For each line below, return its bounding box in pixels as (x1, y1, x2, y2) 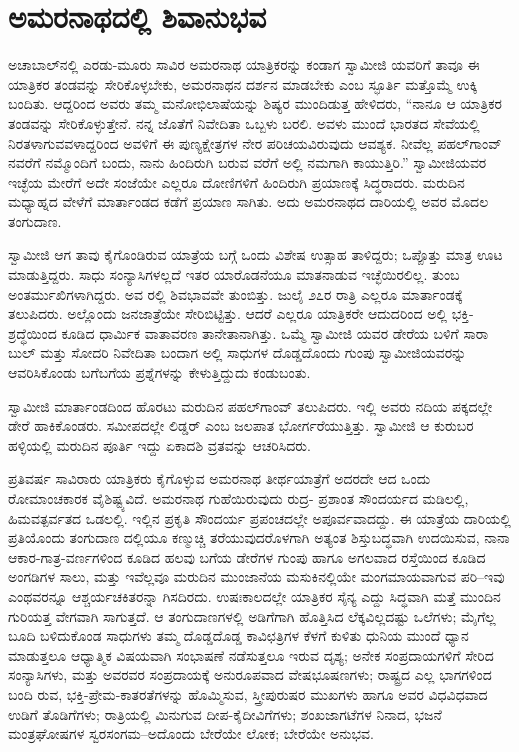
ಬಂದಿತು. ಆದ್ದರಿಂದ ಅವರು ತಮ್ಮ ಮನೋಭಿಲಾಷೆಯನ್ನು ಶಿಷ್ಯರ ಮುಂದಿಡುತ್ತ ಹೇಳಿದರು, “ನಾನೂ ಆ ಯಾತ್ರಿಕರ (8, 93, 502, 114)
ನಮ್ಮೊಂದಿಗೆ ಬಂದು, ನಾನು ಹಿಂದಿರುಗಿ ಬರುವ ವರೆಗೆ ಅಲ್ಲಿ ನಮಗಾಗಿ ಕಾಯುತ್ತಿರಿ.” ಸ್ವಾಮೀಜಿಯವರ (45, 152, 487, 173)
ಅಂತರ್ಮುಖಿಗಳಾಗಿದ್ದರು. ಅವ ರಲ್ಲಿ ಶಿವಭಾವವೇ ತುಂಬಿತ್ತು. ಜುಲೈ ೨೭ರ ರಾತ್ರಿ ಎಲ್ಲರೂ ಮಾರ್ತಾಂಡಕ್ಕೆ (8, 283, 463, 304)
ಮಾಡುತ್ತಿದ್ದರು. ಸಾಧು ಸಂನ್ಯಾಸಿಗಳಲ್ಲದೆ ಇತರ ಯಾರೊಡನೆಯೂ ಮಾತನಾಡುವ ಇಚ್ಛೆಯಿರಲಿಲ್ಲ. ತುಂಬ (8, 264, 460, 285)
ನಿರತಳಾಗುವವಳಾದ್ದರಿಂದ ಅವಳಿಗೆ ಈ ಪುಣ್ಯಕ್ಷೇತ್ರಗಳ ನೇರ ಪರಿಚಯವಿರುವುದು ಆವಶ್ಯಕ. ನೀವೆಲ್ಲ (8, 132, 433, 153)
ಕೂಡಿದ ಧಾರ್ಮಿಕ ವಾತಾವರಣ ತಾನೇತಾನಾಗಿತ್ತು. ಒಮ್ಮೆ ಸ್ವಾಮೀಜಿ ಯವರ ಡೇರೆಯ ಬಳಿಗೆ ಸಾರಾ (61, 322, 489, 343)
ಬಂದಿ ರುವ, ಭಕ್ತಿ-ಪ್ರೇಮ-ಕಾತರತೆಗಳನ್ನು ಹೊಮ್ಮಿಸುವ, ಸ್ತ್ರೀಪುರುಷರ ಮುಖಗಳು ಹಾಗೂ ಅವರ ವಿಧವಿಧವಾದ (8, 683, 488, 704)
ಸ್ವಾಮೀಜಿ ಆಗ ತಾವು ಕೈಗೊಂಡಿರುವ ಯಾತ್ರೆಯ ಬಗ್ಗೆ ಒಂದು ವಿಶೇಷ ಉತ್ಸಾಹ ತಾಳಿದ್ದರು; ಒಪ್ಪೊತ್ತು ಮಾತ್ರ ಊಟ (8, 244, 503, 265)
